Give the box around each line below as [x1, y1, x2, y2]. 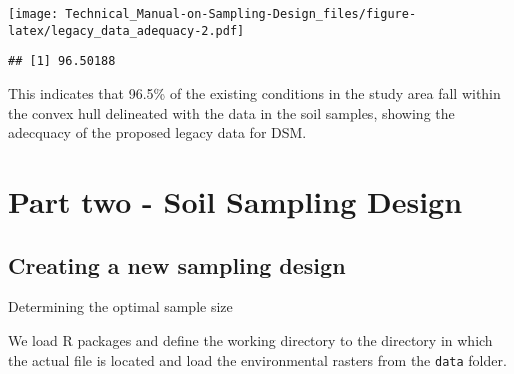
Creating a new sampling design [8, 249, 346, 280]
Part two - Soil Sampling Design [8, 180, 463, 221]
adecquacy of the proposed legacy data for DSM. [8, 122, 307, 143]
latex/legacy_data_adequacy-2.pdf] [8, 23, 245, 38]
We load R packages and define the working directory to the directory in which [8, 329, 493, 350]
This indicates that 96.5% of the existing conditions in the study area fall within [8, 82, 501, 103]
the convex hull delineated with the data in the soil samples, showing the [8, 102, 455, 123]
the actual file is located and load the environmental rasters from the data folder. [8, 349, 507, 370]
